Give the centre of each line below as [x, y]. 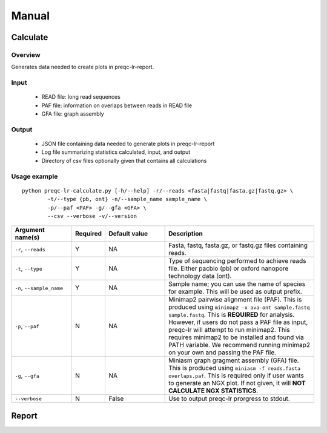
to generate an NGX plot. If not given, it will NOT [237, 383]
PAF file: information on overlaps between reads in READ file [117, 105]
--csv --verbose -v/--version [92, 216]
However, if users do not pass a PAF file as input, [238, 322]
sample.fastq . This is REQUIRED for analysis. [232, 315]
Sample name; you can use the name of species [237, 284]
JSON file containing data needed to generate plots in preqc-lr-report [128, 144]
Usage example [35, 176]
